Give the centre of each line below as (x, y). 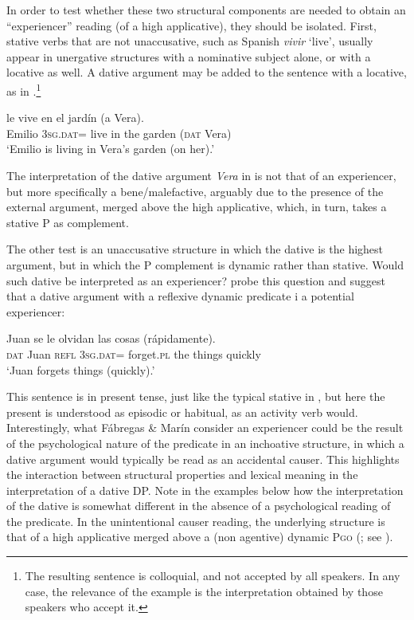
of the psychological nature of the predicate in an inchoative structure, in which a (205, 443)
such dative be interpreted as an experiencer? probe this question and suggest (196, 280)
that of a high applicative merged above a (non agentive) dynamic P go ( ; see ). (200, 537)
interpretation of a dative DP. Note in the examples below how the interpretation (205, 490)
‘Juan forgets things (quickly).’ (81, 369)
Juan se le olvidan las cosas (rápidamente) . (111, 338)
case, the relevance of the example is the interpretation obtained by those (204, 591)
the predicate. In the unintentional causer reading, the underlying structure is (196, 521)
